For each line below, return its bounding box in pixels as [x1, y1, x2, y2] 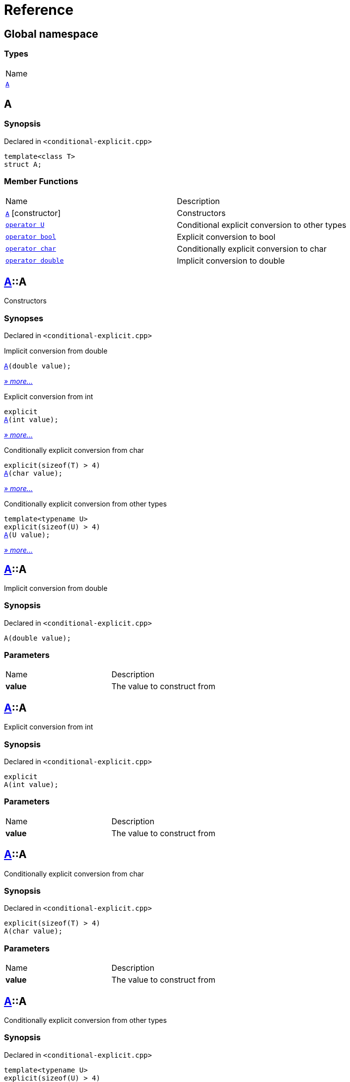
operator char [5, 245, 56, 253]
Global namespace [4, 27, 98, 40]
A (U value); [4, 531, 50, 539]
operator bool [5, 233, 56, 241]
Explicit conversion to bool [177, 231, 276, 242]
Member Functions [4, 176, 78, 187]
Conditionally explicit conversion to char [177, 243, 327, 254]
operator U [5, 221, 45, 229]
